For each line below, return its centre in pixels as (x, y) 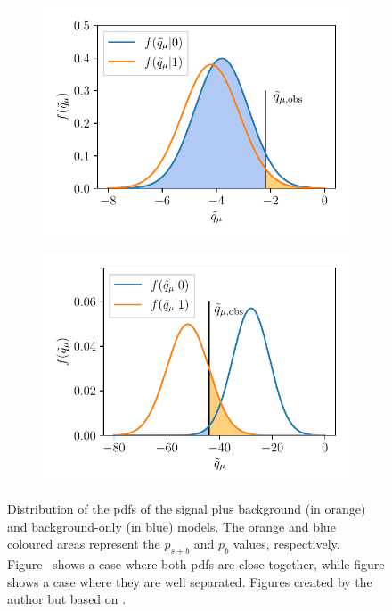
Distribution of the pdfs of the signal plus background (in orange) (187, 509)
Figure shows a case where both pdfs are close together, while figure (196, 564)
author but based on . (67, 599)
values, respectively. (286, 544)
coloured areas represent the (84, 544)
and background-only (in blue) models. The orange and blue (171, 526)
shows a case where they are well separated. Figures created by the (190, 581)
